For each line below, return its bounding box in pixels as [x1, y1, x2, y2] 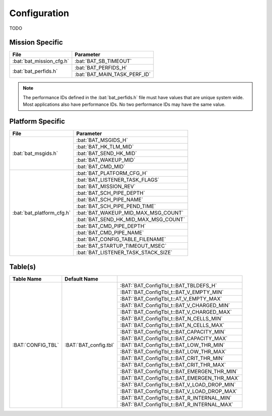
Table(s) [9, 262, 36, 271]
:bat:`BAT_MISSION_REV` [76, 183, 136, 190]
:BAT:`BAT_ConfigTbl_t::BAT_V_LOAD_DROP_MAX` [120, 388, 238, 395]
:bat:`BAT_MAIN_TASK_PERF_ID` [75, 71, 151, 78]
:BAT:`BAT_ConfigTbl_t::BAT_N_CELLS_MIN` [120, 315, 223, 322]
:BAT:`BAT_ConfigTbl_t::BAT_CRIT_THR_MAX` [120, 361, 226, 368]
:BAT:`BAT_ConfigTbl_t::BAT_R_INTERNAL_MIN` [120, 394, 232, 401]
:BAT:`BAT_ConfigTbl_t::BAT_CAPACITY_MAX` [120, 335, 228, 342]
